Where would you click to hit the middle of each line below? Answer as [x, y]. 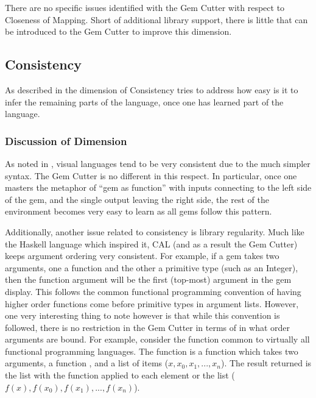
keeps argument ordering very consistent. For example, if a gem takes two [142, 256]
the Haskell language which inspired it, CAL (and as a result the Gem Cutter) [151, 243]
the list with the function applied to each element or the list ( [120, 375]
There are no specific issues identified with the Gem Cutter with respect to [145, 7]
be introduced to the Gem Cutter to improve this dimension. [118, 31]
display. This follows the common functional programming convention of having [153, 291]
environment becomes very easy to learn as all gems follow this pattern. [139, 211]
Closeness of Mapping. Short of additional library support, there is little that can [156, 19]
